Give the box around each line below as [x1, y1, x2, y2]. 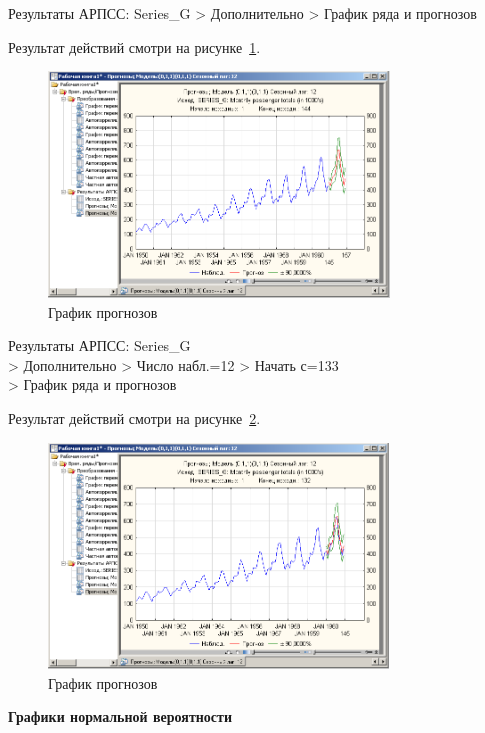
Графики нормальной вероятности [8, 706, 232, 727]
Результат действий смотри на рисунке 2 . [8, 407, 261, 428]
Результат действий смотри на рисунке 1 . [8, 36, 261, 57]
